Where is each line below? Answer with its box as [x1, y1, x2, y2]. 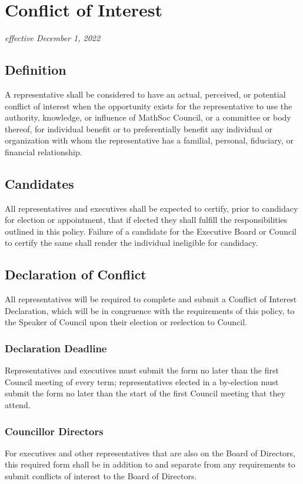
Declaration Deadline [5, 341, 107, 355]
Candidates [5, 174, 74, 192]
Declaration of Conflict [5, 265, 146, 283]
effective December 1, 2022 [5, 32, 101, 44]
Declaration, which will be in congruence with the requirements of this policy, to [5, 304, 295, 316]
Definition [5, 61, 66, 79]
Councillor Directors [5, 423, 104, 438]
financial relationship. [5, 145, 82, 158]
